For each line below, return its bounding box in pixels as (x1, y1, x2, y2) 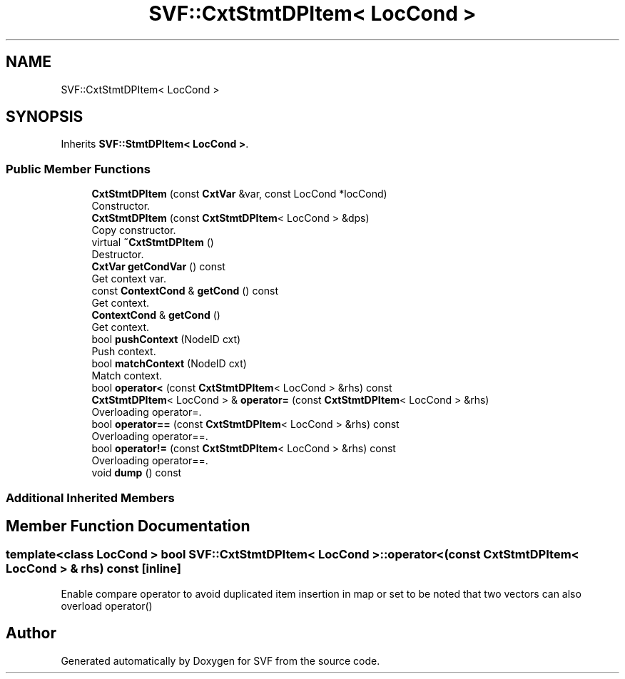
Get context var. (91, 272, 166, 285)
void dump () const (91, 466, 182, 479)
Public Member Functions (6, 161, 151, 176)
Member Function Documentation (6, 516, 250, 535)
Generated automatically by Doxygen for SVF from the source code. (61, 654, 380, 667)
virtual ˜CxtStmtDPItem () (91, 236, 214, 249)
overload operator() (61, 599, 153, 612)
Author (6, 624, 56, 643)
